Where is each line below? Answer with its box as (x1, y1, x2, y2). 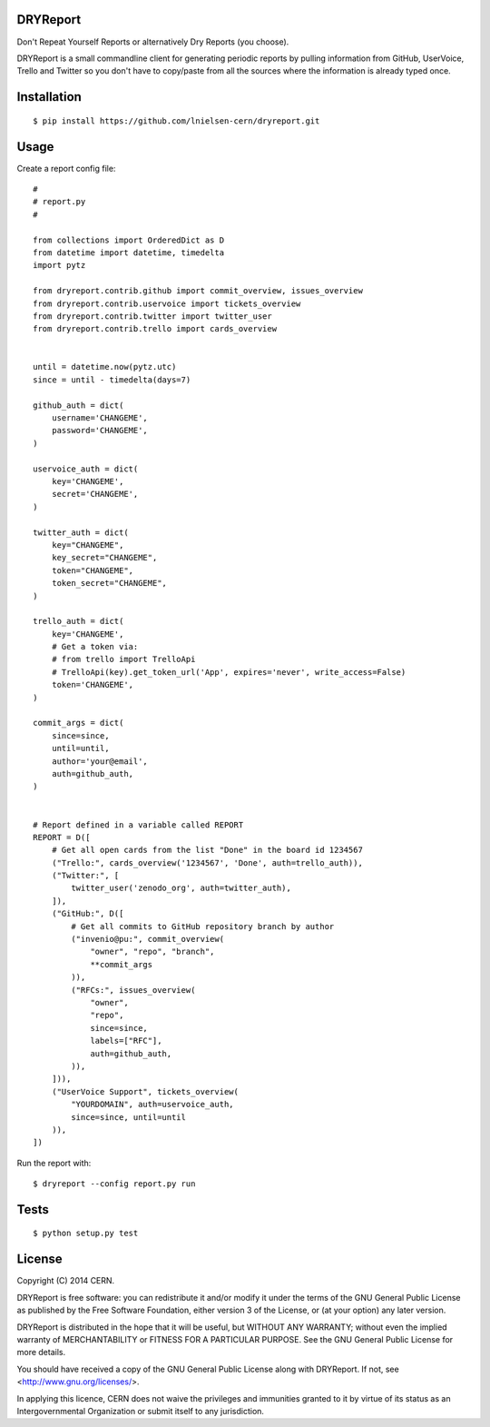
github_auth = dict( (33, 400, 124, 411)
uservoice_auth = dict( (33, 463, 139, 474)
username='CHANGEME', (51, 413, 149, 423)
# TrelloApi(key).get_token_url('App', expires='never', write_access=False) (51, 667, 407, 677)
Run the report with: (16, 1157, 92, 1168)
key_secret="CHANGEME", (51, 552, 158, 563)
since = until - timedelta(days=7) (33, 374, 191, 385)
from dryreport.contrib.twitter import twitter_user (33, 311, 272, 322)
